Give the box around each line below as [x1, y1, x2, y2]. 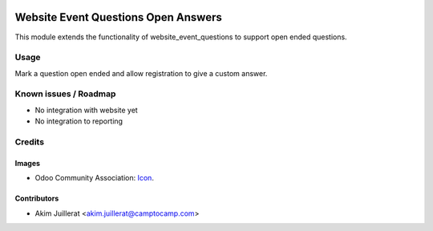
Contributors [14, 193, 59, 204]
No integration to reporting [34, 116, 123, 126]
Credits [14, 136, 44, 148]
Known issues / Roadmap [14, 88, 116, 99]
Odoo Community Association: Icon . [34, 173, 154, 183]
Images [14, 158, 40, 168]
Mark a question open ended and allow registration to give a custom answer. [14, 68, 268, 78]
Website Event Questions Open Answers [14, 10, 222, 24]
